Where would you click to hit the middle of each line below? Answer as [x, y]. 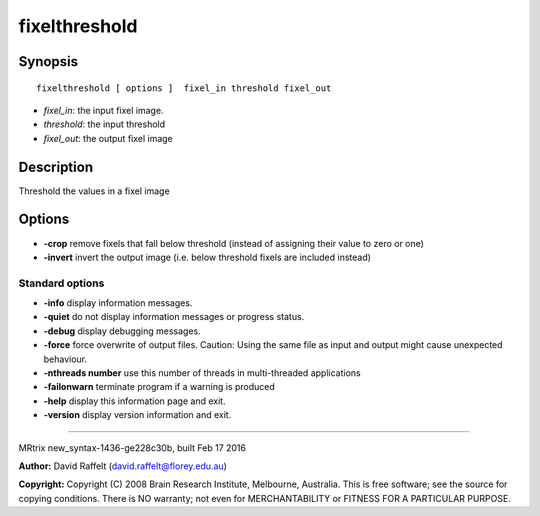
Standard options [61, 283]
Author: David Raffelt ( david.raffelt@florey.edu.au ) [122, 466]
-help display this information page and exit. [134, 401]
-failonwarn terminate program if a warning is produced [159, 387]
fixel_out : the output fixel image [108, 138]
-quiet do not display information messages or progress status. [174, 317]
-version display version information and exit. [137, 415]
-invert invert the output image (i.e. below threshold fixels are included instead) [207, 257]
